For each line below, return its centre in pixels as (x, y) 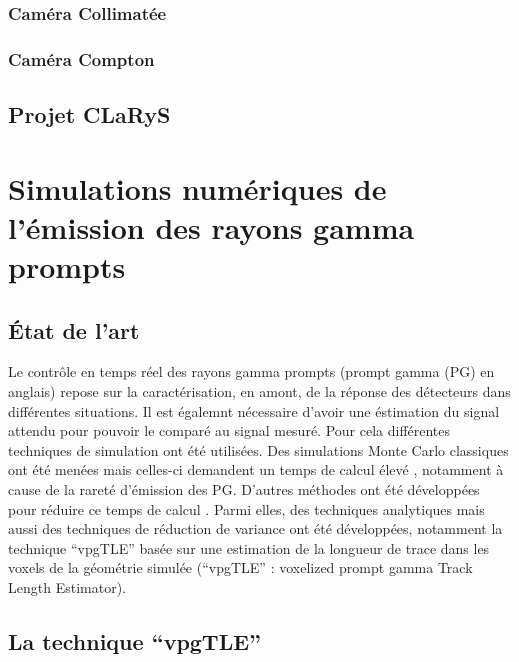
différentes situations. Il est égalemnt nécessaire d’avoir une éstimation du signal (254, 410)
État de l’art (74, 329)
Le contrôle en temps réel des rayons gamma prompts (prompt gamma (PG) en (251, 371)
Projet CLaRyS (89, 114)
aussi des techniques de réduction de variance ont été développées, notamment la (255, 528)
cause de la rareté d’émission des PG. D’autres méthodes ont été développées (244, 488)
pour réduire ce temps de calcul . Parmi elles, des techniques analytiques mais (246, 508)
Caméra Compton (81, 58)
